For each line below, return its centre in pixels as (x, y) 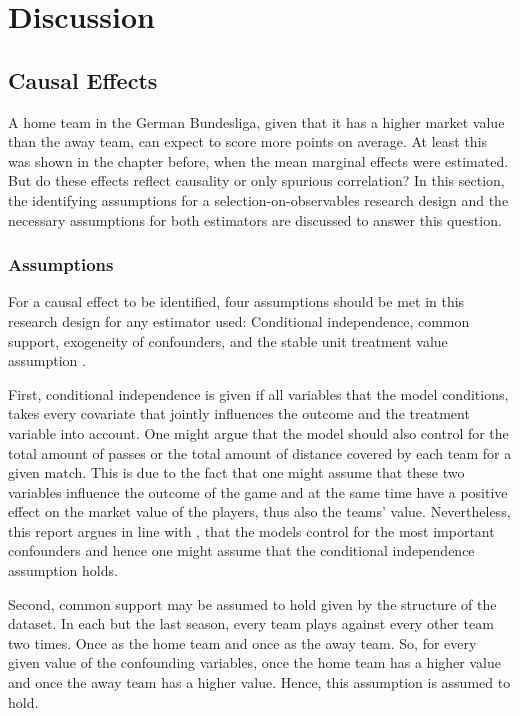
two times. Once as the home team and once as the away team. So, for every (242, 642)
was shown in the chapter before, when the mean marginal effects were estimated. (258, 160)
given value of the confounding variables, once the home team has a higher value (254, 662)
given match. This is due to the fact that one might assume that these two (236, 472)
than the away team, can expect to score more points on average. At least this (248, 141)
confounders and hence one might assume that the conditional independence (241, 550)
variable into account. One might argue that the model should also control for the (258, 432)
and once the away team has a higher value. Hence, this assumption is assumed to (259, 682)
